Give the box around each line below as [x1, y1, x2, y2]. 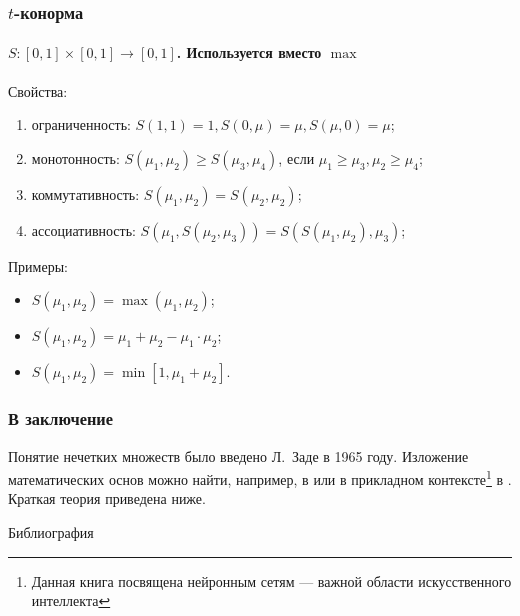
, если [278, 147, 315, 168]
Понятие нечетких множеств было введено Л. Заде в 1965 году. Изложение [8, 445, 469, 466]
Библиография [8, 522, 94, 543]
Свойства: [8, 80, 68, 101]
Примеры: [8, 255, 68, 276]
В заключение [8, 406, 114, 431]
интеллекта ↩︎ [31, 590, 111, 611]
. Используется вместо [176, 42, 322, 63]
